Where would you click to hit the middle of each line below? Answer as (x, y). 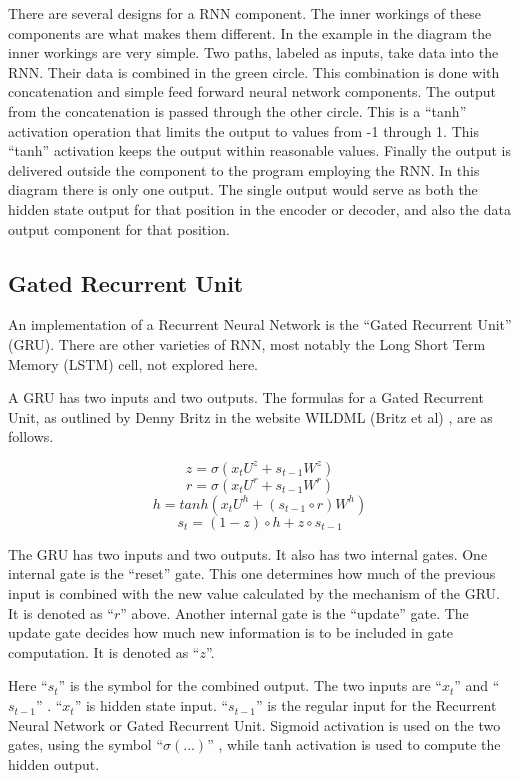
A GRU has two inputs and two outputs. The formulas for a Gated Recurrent (246, 397)
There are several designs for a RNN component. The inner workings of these (244, 13)
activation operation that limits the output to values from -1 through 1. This (243, 130)
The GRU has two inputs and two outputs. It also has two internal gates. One (248, 553)
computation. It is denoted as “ (104, 651)
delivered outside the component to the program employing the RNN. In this (244, 169)
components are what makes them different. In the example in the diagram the (250, 32)
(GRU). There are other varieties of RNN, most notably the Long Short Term (247, 343)
